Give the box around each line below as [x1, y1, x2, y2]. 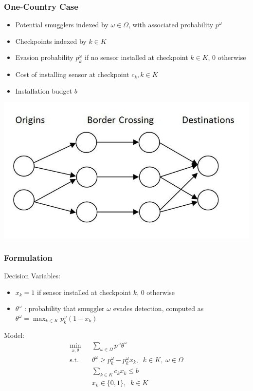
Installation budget [15, 85, 72, 96]
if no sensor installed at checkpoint [85, 52, 188, 62]
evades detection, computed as [113, 303, 204, 313]
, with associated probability [128, 20, 214, 30]
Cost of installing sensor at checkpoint [15, 69, 129, 79]
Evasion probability [15, 52, 73, 62]
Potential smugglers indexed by [15, 20, 108, 30]
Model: [4, 330, 25, 340]
